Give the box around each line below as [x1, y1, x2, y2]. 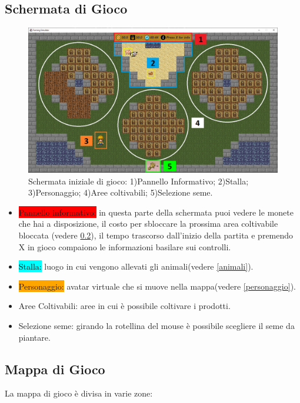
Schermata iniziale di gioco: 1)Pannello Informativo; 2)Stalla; [28, 174, 249, 187]
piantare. [18, 331, 51, 343]
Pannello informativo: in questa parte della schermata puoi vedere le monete [18, 206, 294, 218]
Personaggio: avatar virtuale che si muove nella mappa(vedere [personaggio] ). [18, 280, 296, 292]
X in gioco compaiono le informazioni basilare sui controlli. [18, 240, 231, 253]
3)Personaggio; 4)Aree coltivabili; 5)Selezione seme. [28, 186, 213, 199]
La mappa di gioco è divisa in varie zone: [5, 387, 153, 399]
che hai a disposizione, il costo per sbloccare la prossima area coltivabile [18, 217, 278, 230]
